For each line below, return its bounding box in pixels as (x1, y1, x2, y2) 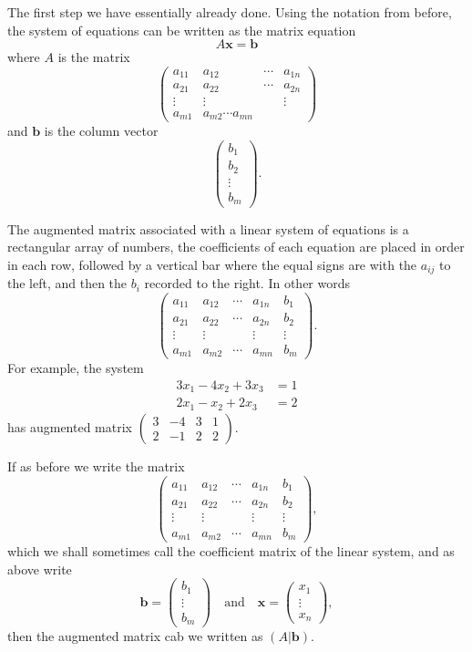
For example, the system (7, 358, 144, 378)
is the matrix (57, 47, 130, 67)
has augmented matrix (7, 417, 133, 436)
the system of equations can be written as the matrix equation (7, 20, 356, 39)
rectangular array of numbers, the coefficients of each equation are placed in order (7, 237, 465, 256)
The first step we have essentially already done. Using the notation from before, (7, 3, 452, 21)
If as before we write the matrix (7, 456, 185, 475)
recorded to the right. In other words (144, 274, 351, 293)
